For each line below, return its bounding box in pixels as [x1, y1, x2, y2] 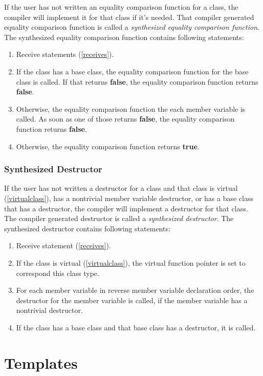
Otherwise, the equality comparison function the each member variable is [16, 103, 246, 114]
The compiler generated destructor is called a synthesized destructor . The [4, 213, 234, 224]
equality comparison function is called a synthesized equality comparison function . [4, 22, 259, 32]
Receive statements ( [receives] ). [16, 49, 114, 60]
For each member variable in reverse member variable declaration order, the [16, 285, 254, 295]
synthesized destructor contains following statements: [4, 223, 170, 233]
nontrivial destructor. [16, 305, 83, 315]
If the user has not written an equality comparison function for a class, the [4, 2, 238, 12]
